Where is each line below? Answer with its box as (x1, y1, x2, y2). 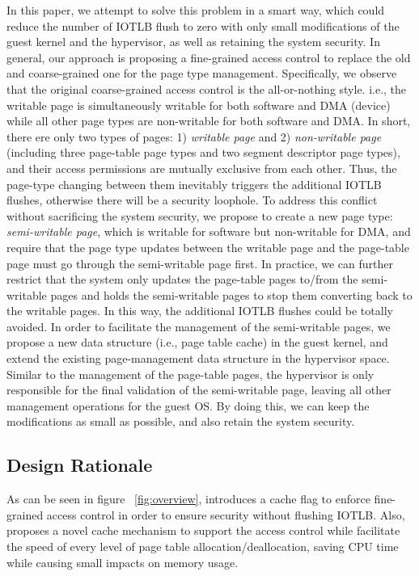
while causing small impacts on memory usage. (6, 553, 239, 570)
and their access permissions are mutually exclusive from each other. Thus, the (6, 159, 397, 176)
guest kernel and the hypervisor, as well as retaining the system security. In (6, 33, 380, 50)
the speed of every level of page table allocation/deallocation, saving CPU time (6, 538, 399, 555)
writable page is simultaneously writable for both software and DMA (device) (6, 96, 391, 113)
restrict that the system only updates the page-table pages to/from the (6, 271, 358, 288)
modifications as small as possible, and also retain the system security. (6, 413, 355, 430)
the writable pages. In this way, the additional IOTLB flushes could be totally (6, 302, 393, 319)
